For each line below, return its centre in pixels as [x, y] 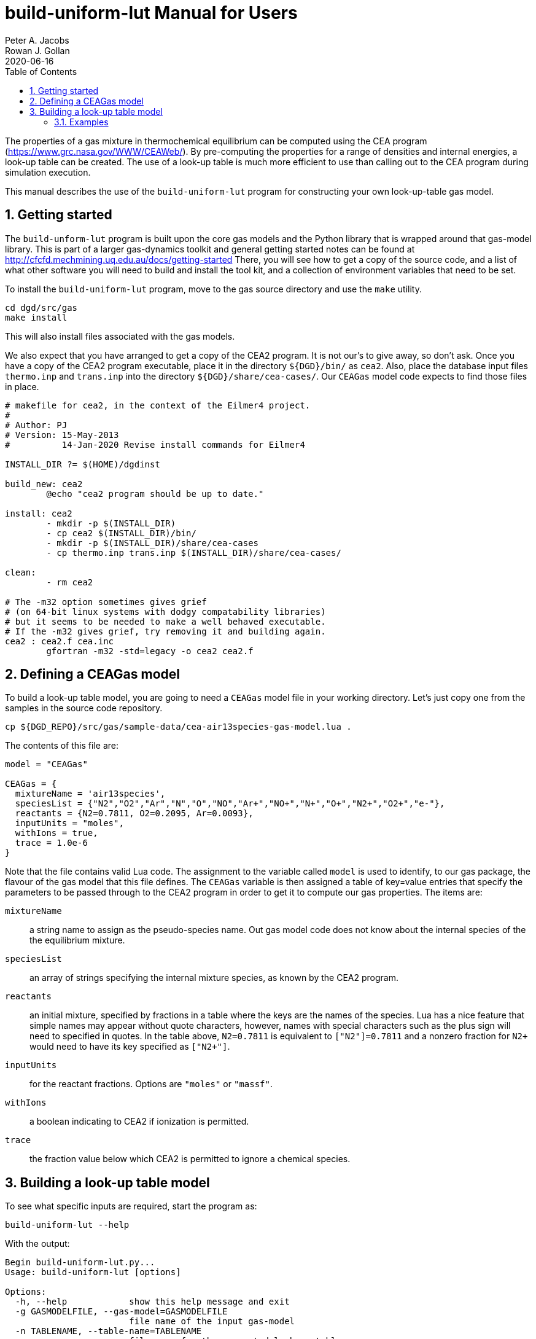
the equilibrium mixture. [77, 940]
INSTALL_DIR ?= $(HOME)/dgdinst [83, 464]
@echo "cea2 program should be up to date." [155, 494]
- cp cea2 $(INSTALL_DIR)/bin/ [121, 533]
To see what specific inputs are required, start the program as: [131, 1206]
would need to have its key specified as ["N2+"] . [130, 1047]
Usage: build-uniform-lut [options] [93, 1272]
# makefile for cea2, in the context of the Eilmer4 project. [158, 405]
